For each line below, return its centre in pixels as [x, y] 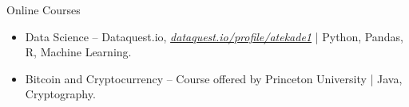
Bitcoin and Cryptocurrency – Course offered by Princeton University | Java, [214, 78]
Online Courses [44, 10]
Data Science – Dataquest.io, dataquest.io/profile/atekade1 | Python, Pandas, [214, 36]
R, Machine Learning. [78, 52]
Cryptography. [60, 94]
